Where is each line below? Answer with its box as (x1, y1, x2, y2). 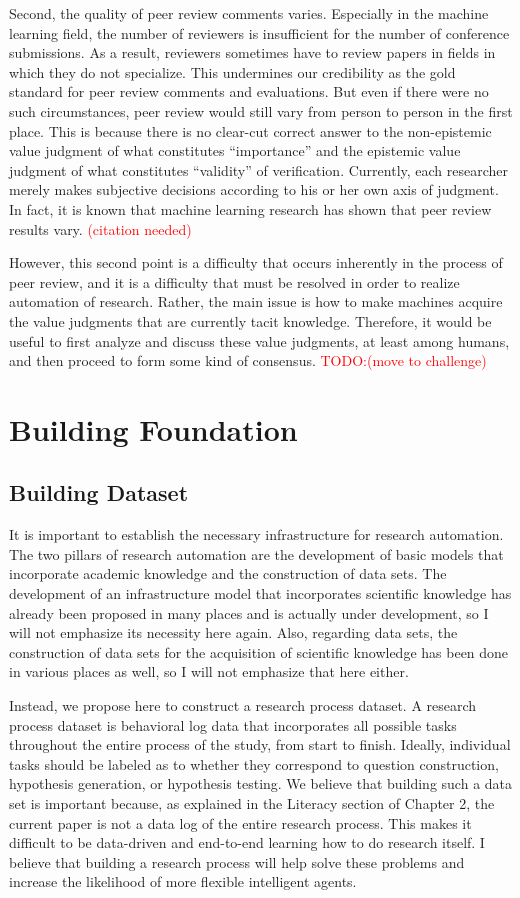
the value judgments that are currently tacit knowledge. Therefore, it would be (9, 310, 492, 331)
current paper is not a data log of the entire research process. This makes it (9, 812, 472, 833)
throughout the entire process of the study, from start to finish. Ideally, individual (9, 734, 511, 755)
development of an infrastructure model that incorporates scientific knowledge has (9, 583, 512, 604)
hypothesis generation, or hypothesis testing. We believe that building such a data (9, 773, 513, 794)
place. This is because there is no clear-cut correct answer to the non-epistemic (9, 120, 492, 141)
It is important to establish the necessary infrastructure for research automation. (9, 524, 504, 545)
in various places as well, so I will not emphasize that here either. (9, 661, 409, 682)
